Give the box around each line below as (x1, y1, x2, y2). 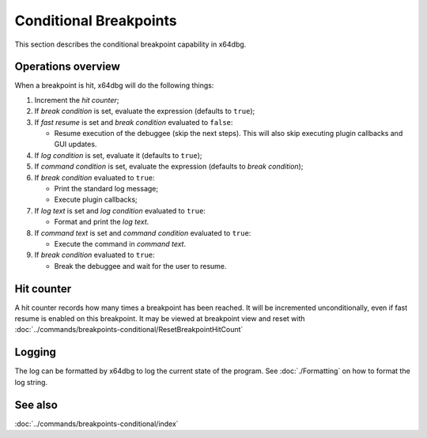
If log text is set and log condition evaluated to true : (34, 206, 206, 215)
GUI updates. (54, 139, 97, 149)
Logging (14, 345, 57, 359)
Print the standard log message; (54, 183, 158, 193)
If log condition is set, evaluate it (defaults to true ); (34, 150, 202, 160)
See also (14, 398, 59, 411)
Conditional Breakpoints (14, 12, 177, 29)
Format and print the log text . (54, 217, 149, 227)
